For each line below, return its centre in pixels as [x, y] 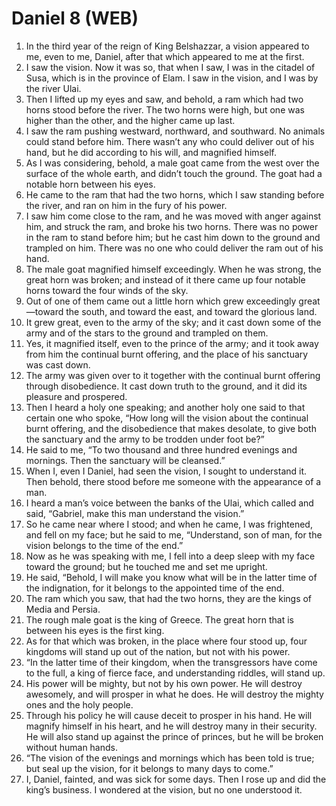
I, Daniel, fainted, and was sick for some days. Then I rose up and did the [176, 779]
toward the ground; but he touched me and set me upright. [146, 566]
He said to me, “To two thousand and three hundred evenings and [161, 449]
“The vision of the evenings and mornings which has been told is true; [170, 758]
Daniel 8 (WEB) [75, 18]
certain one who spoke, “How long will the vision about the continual [167, 418]
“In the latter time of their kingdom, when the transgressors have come [171, 662]
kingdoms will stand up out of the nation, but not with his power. [158, 651]
